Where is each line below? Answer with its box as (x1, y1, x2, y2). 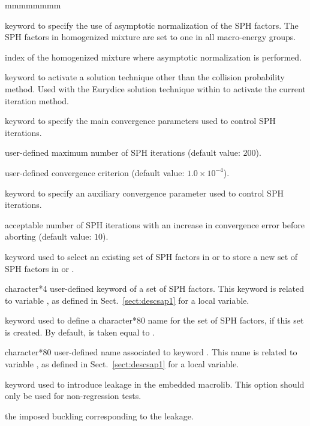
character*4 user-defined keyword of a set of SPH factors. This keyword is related (5, 282, 304, 295)
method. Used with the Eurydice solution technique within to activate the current (5, 82, 306, 95)
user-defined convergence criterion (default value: (5, 166, 185, 179)
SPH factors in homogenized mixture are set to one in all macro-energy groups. (5, 31, 296, 43)
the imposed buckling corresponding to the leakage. (5, 409, 194, 422)
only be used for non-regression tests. (5, 389, 142, 402)
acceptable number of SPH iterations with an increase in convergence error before (5, 218, 305, 231)
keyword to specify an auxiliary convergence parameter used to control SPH (5, 186, 284, 199)
